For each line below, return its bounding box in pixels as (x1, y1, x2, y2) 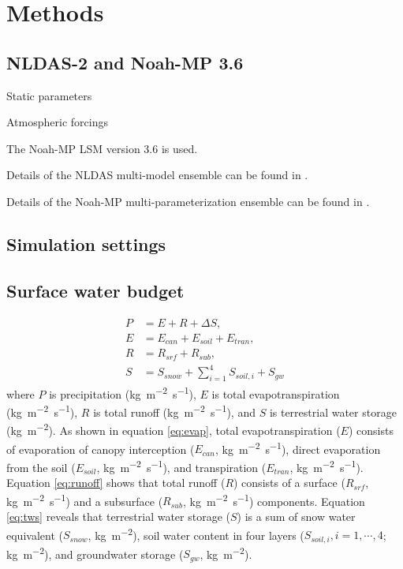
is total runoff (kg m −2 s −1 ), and (93, 402, 256, 420)
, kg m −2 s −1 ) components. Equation (182, 490, 365, 509)
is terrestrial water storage (269, 403, 397, 420)
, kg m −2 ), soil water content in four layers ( (88, 524, 304, 543)
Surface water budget (6, 278, 185, 302)
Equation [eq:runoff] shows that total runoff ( (6, 474, 226, 491)
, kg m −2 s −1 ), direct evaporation (215, 438, 381, 457)
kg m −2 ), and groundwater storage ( (6, 543, 184, 562)
